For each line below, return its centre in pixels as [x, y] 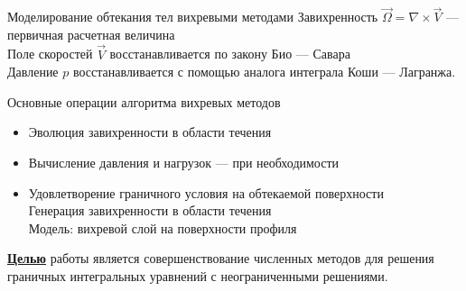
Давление [33, 72]
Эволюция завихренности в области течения [150, 132]
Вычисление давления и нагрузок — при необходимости [184, 162]
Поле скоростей [50, 54]
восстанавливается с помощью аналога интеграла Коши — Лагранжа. [264, 72]
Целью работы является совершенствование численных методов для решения [221, 258]
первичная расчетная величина [91, 34]
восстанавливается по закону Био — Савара [230, 54]
